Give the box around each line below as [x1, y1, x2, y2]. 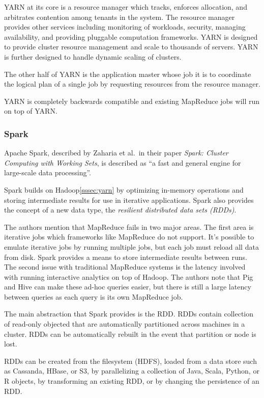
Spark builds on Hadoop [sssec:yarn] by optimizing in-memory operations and [4, 184, 244, 195]
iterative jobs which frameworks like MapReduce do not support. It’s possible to [4, 231, 254, 242]
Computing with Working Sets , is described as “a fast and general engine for [4, 157, 241, 168]
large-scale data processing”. [4, 167, 92, 178]
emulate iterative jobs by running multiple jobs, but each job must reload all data [4, 241, 259, 252]
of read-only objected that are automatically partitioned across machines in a [4, 319, 245, 329]
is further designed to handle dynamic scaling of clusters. [4, 51, 182, 62]
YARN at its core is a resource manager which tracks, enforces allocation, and [4, 2, 247, 12]
